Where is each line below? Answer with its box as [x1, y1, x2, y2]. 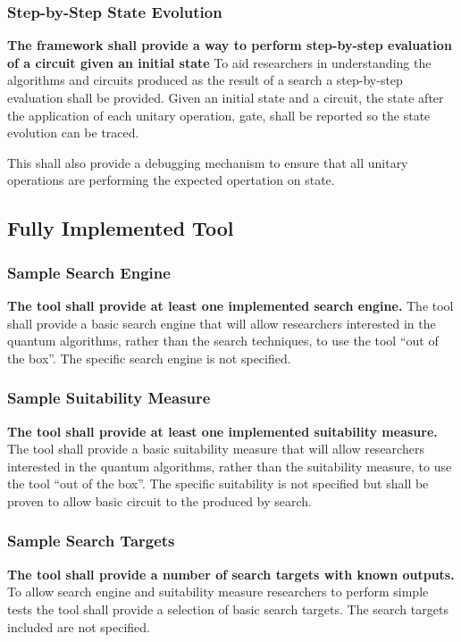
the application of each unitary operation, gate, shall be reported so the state [7, 105, 431, 124]
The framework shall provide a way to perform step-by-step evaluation [7, 36, 452, 54]
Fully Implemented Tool [7, 214, 234, 242]
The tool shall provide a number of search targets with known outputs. [7, 564, 455, 583]
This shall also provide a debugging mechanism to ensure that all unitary [7, 153, 408, 171]
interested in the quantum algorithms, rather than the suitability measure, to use [7, 456, 452, 475]
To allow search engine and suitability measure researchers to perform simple [7, 582, 429, 601]
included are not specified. [7, 617, 150, 636]
